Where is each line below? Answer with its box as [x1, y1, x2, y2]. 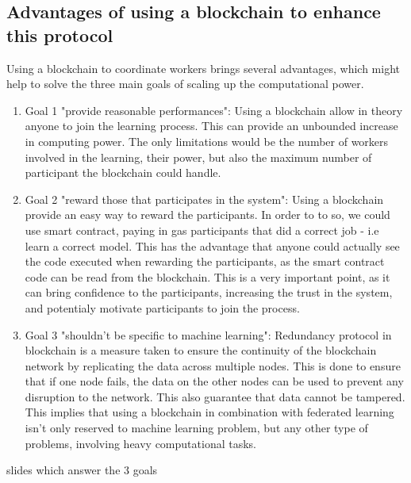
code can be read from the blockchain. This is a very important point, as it [25, 268, 390, 285]
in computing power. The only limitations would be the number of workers [25, 132, 389, 149]
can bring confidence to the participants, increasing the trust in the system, [25, 284, 393, 301]
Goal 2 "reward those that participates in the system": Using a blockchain [25, 190, 384, 207]
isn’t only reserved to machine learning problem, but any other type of [25, 420, 368, 436]
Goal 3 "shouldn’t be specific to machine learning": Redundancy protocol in [25, 326, 392, 343]
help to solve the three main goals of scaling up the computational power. [6, 75, 364, 92]
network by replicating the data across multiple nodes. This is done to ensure [25, 357, 401, 374]
